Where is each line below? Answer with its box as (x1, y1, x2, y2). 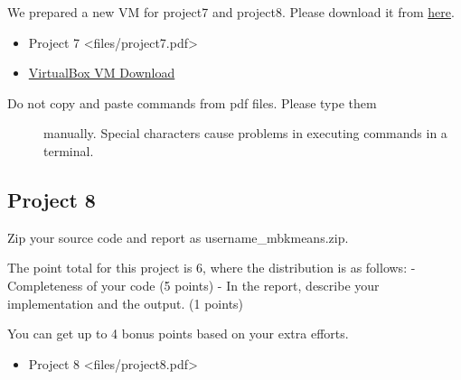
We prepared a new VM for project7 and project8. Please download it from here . (7, 3, 455, 21)
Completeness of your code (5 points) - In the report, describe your (7, 275, 380, 294)
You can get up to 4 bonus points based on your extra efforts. (7, 324, 349, 343)
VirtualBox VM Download (28, 63, 175, 82)
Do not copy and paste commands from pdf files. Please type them (7, 93, 377, 112)
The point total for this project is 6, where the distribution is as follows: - (7, 258, 416, 277)
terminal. (43, 141, 94, 160)
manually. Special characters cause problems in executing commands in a (43, 124, 447, 143)
